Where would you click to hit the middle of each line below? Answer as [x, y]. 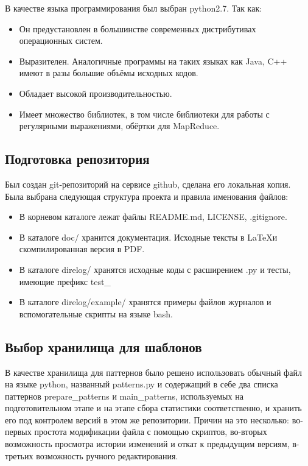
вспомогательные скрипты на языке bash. [96, 313]
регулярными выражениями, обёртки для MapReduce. [119, 126]
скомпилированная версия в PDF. [82, 249]
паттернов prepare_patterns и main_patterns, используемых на [124, 396]
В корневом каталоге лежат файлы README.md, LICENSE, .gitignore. [153, 217]
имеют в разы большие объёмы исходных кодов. [109, 73]
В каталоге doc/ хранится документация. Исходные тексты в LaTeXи [148, 237]
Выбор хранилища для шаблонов [103, 346]
